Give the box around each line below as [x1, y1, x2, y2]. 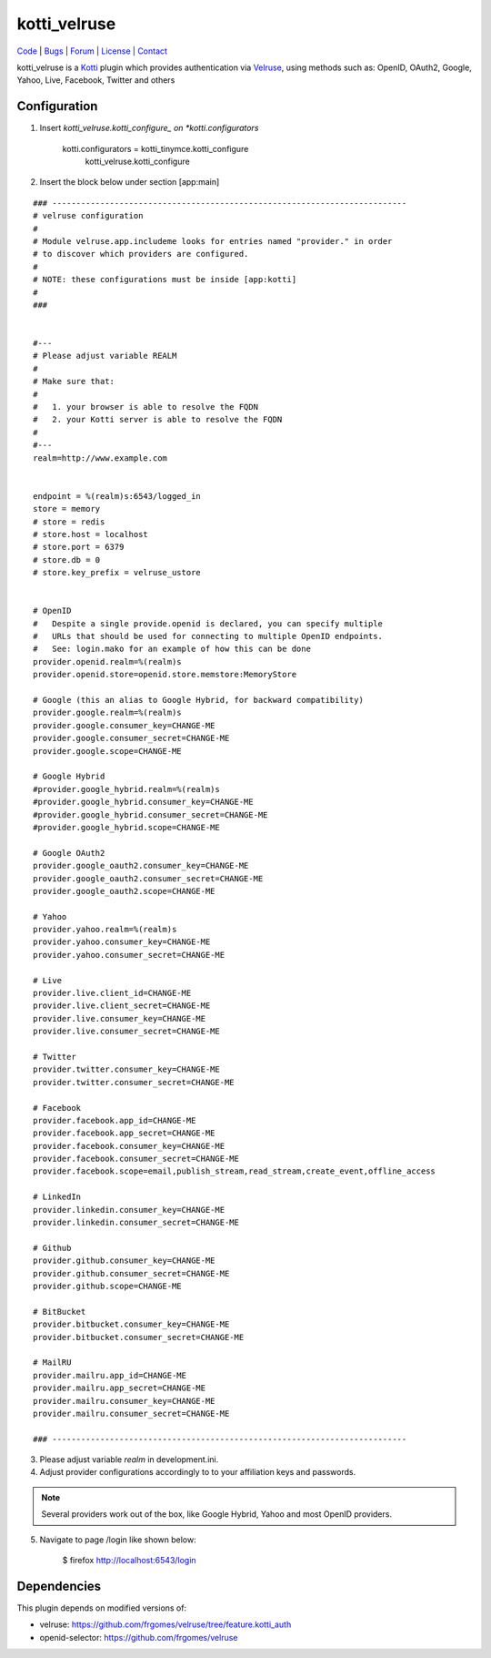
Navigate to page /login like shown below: [39, 1534, 196, 1545]
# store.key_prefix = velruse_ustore [33, 567, 202, 578]
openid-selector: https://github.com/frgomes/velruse [39, 1632, 238, 1643]
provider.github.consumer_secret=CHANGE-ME [33, 1268, 230, 1278]
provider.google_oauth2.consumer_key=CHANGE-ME [33, 860, 249, 871]
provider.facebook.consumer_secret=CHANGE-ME [33, 1154, 240, 1165]
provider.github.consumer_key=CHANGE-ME [33, 1256, 215, 1266]
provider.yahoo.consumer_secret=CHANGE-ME [33, 950, 225, 960]
